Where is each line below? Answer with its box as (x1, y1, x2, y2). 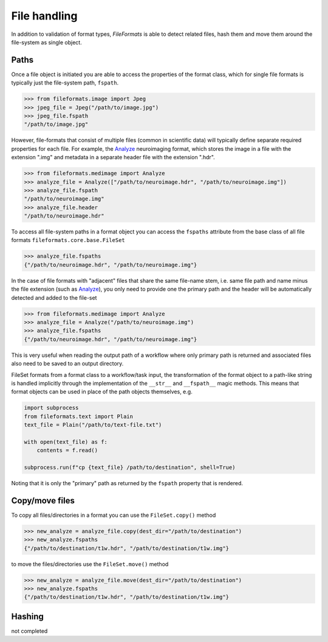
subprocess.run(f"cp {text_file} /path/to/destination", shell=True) (24, 464, 236, 471)
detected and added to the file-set (11, 294, 97, 301)
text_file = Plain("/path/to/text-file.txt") (24, 421, 162, 429)
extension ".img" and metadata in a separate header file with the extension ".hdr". (11, 154, 215, 161)
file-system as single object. (11, 38, 82, 46)
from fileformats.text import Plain (24, 413, 134, 419)
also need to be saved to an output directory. (11, 360, 124, 367)
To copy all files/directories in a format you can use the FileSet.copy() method (11, 511, 216, 519)
